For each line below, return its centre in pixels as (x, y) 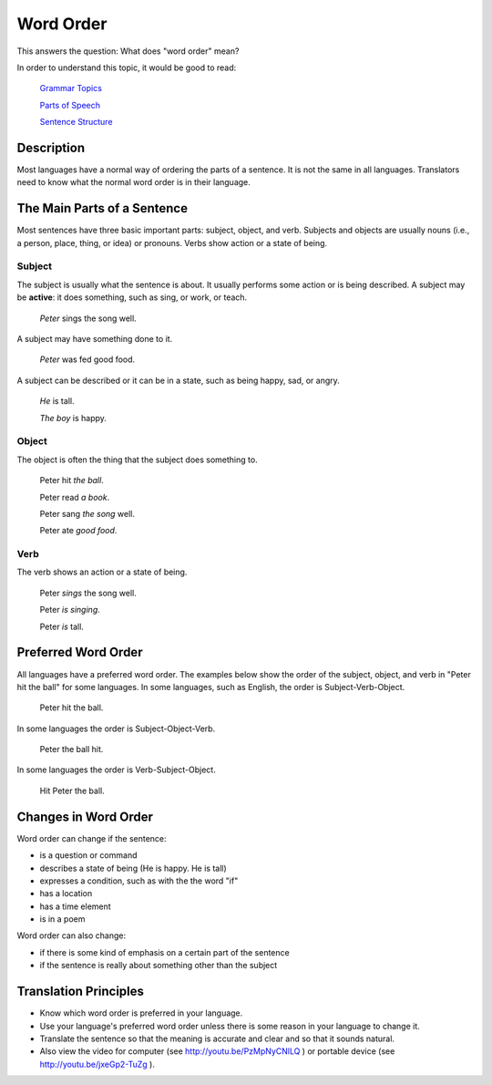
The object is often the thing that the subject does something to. (138, 460)
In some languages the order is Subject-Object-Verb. (116, 728)
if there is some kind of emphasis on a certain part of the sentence (165, 952)
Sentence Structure (76, 122)
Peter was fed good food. (87, 359)
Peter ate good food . (78, 531)
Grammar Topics (71, 88)
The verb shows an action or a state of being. (102, 572)
